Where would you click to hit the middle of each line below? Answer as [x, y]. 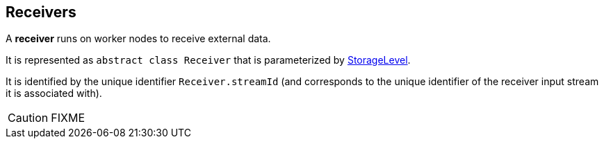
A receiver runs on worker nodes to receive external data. [138, 39]
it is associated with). [54, 93]
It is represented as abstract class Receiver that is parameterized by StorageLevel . [208, 60]
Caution [28, 118]
